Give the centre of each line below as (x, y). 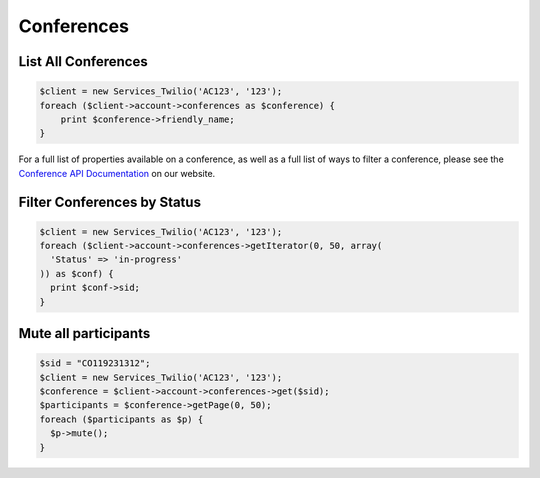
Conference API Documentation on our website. (117, 173)
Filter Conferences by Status (110, 201)
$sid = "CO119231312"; (95, 363)
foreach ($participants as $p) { (121, 419)
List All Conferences (83, 61)
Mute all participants (84, 333)
